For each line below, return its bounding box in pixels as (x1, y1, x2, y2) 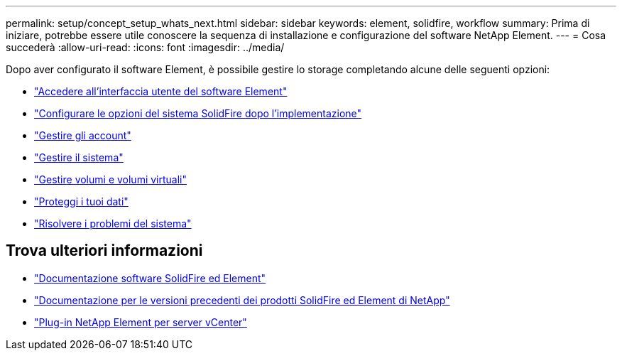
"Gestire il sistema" (34, 151, 124, 163)
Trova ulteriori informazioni (6, 242, 203, 260)
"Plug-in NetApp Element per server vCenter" (34, 315, 247, 328)
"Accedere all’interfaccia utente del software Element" (34, 85, 288, 97)
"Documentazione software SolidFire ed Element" (34, 271, 266, 284)
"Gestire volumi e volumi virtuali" (34, 173, 187, 185)
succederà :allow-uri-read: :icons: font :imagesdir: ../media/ (6, 41, 285, 53)
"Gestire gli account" (34, 129, 131, 141)
